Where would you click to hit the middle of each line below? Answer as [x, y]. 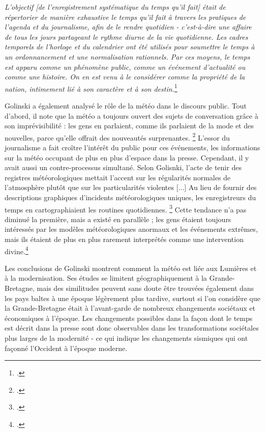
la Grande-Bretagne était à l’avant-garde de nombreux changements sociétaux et [130, 308]
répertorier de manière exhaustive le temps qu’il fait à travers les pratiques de [125, 17]
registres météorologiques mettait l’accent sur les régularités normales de [118, 177]
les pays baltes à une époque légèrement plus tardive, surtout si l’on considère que [132, 298]
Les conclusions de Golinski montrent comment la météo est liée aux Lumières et [131, 268]
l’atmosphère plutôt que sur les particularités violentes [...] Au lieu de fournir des [131, 187]
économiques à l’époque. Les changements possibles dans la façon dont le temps [129, 318]
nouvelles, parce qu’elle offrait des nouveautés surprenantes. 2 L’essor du [117, 137]
